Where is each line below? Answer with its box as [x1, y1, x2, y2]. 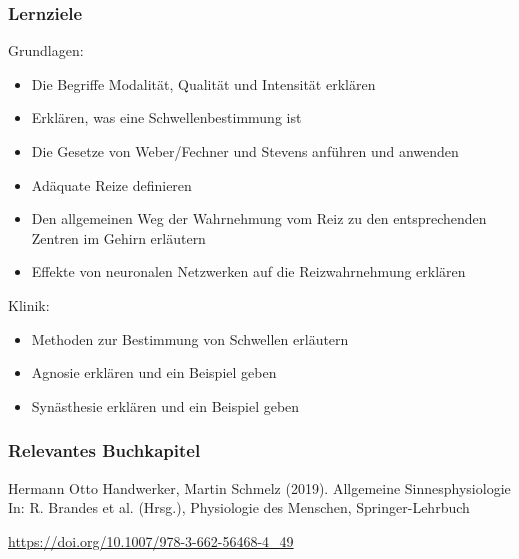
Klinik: [8, 294, 50, 315]
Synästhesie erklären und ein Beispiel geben [31, 395, 300, 416]
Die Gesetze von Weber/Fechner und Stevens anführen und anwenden [31, 141, 459, 161]
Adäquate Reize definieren [31, 174, 192, 195]
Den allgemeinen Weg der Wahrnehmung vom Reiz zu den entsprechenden [31, 208, 487, 229]
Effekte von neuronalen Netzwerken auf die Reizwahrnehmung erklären [31, 261, 466, 282]
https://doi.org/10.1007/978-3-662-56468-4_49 [8, 530, 294, 551]
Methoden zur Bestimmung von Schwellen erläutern [31, 328, 349, 349]
